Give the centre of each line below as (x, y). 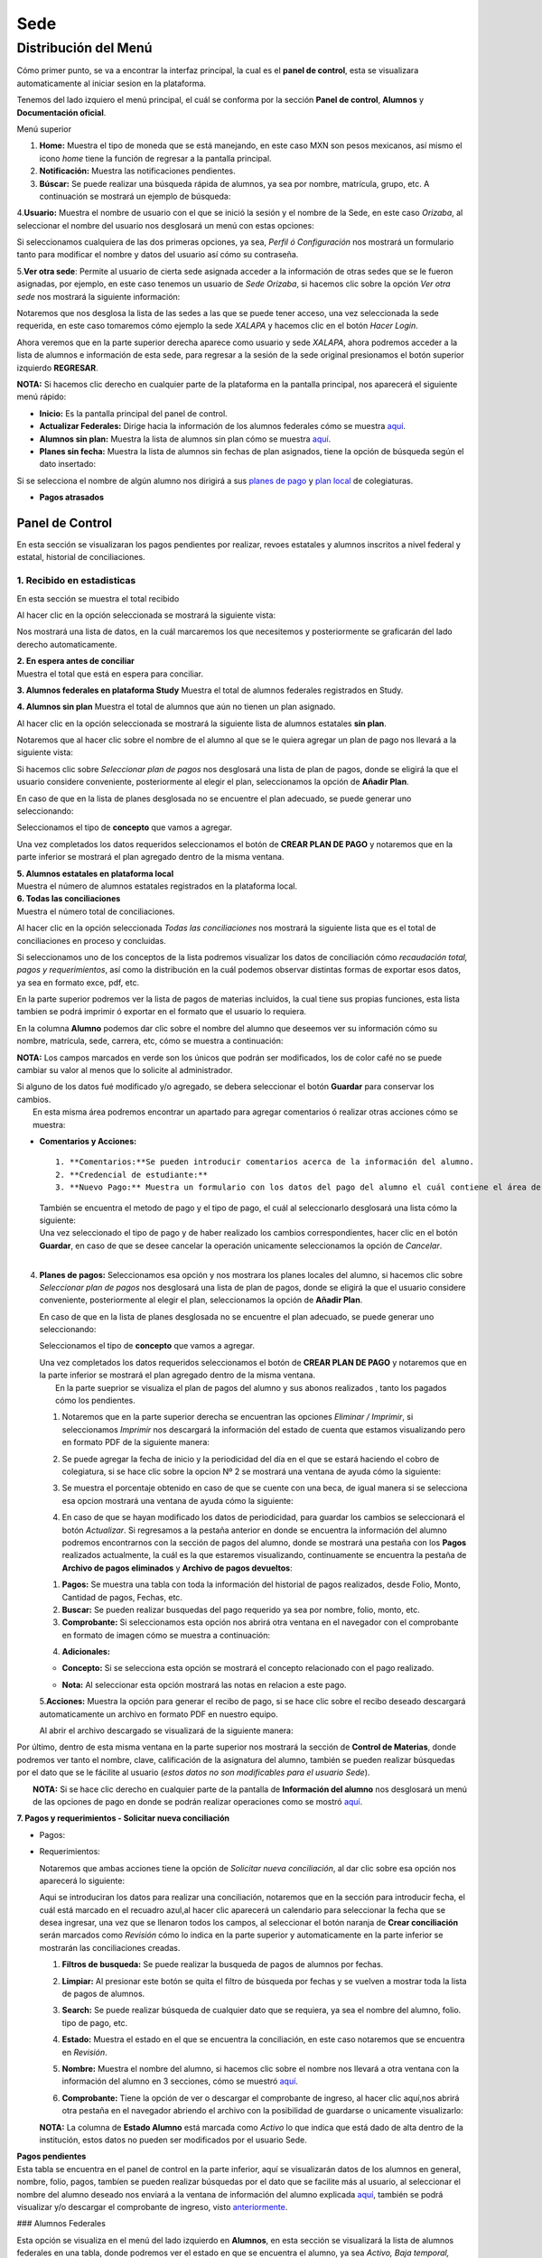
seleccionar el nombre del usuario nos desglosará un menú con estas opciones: (166, 225)
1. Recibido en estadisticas (76, 581)
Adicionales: (86, 1652)
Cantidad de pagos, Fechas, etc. (122, 1597)
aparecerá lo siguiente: (82, 1880)
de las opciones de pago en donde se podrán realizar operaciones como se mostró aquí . (198, 1801)
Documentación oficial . (61, 112)
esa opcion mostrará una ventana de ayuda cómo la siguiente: (178, 1500)
